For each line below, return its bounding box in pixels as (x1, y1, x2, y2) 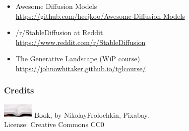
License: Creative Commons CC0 (4, 119, 104, 129)
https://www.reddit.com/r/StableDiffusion (15, 37, 146, 47)
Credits (4, 84, 34, 96)
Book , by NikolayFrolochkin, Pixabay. (34, 109, 149, 120)
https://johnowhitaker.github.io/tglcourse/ (15, 63, 146, 73)
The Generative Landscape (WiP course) (15, 53, 140, 64)
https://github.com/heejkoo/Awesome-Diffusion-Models (15, 10, 185, 21)
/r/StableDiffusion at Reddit (15, 27, 103, 38)
